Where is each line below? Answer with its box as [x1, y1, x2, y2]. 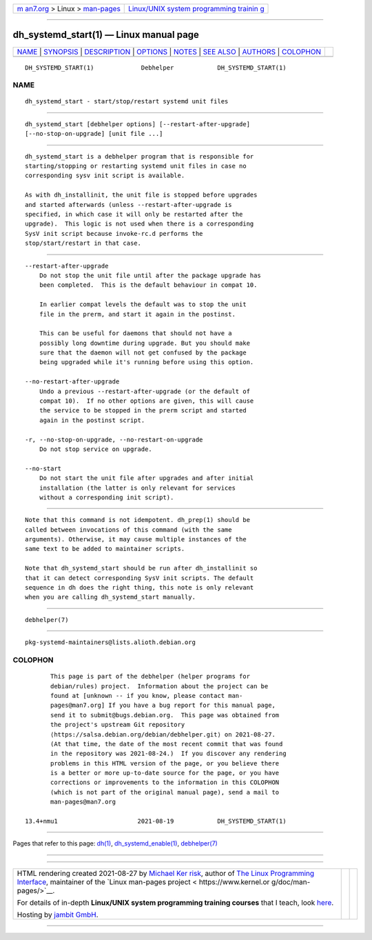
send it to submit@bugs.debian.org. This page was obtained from [50, 711, 280, 719]
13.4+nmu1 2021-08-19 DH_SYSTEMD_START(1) [25, 817, 287, 826]
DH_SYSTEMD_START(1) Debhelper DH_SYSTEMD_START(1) [25, 63, 287, 72]
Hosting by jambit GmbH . [17, 910, 99, 919]
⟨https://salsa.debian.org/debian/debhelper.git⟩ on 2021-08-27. [50, 730, 276, 738]
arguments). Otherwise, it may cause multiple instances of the [25, 535, 247, 543]
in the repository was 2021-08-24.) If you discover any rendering [50, 750, 287, 758]
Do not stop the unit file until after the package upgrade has [39, 271, 261, 279]
